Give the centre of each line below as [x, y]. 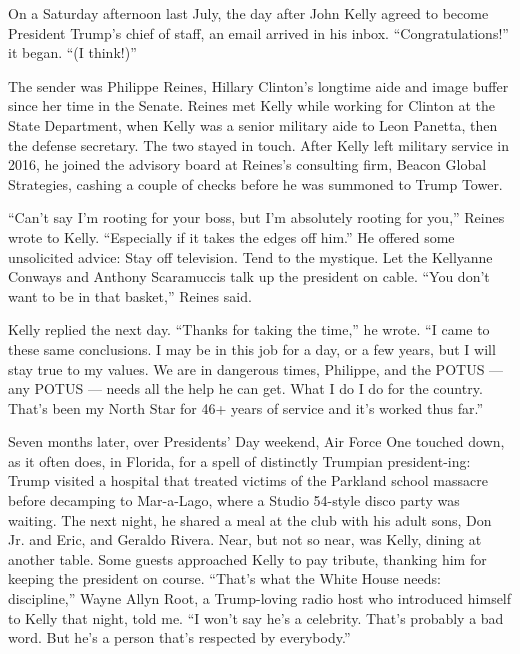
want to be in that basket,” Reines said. [130, 295]
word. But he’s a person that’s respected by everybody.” [179, 637]
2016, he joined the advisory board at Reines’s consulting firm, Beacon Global [247, 164]
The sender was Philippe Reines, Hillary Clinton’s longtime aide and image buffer [258, 85]
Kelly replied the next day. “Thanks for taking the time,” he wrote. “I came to [249, 329]
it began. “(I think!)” [72, 52]
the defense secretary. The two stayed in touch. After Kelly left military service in [258, 144]
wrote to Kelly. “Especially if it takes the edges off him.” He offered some [231, 236]
